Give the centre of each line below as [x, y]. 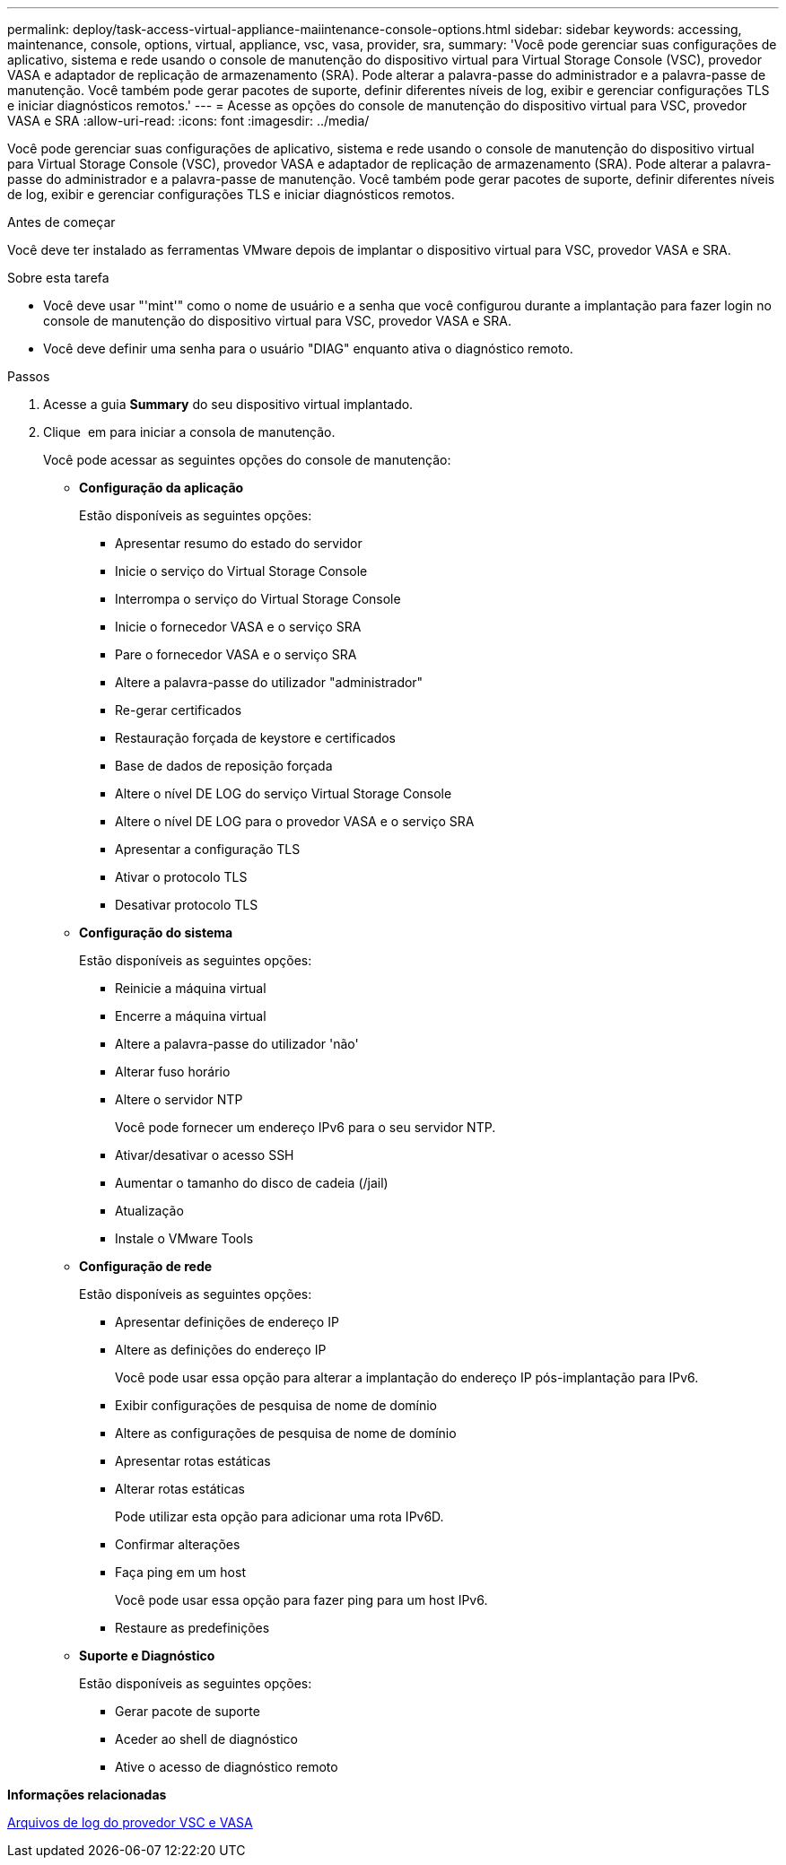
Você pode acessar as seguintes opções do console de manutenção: [247, 460]
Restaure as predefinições [192, 1628]
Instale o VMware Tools [184, 1238]
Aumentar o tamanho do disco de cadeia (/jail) [252, 1183]
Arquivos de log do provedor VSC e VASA [130, 1822]
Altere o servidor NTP [179, 1099]
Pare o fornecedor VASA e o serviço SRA [236, 654]
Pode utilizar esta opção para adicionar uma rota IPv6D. [279, 1516]
